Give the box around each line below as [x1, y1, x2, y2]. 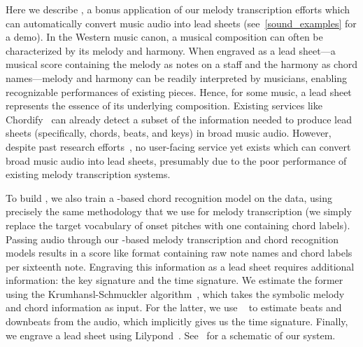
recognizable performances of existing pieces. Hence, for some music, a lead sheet [6, 84, 352, 99]
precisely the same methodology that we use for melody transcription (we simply [6, 204, 352, 219]
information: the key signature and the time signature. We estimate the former [6, 273, 343, 287]
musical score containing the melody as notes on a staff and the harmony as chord [6, 57, 357, 72]
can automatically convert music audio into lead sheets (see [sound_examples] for [6, 15, 357, 30]
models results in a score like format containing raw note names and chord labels [6, 245, 353, 260]
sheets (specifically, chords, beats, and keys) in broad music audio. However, [6, 125, 332, 140]
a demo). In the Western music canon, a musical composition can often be [6, 29, 323, 44]
